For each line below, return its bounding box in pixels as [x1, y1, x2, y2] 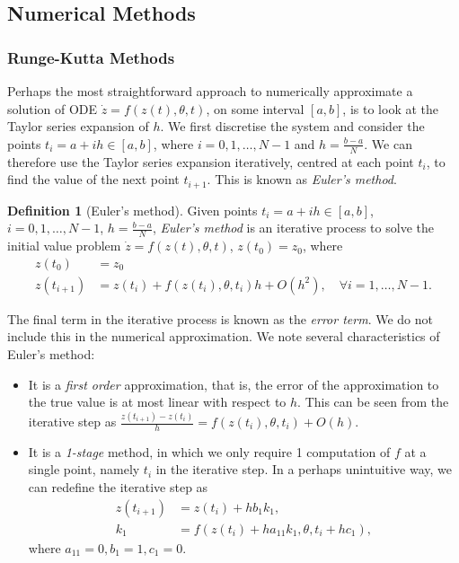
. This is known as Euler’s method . [207, 170, 397, 189]
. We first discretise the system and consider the [160, 117, 425, 136]
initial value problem [7, 236, 121, 255]
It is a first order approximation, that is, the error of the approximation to [28, 374, 439, 393]
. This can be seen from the [297, 392, 449, 411]
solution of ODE [7, 99, 98, 118]
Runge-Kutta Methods [7, 46, 175, 68]
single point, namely [28, 460, 140, 479]
